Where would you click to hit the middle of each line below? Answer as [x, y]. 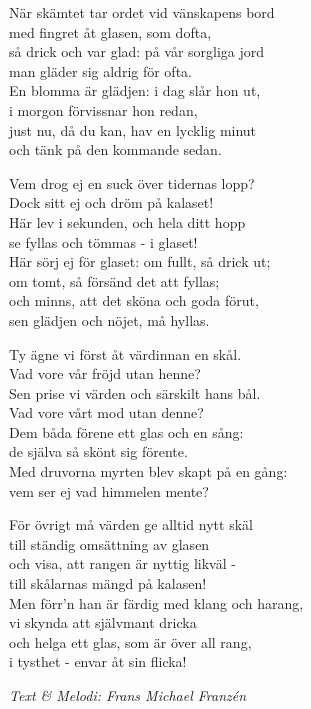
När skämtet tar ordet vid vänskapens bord [142, 12]
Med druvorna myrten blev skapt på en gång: [148, 471]
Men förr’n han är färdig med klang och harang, [156, 602]
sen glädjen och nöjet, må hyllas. [109, 319]
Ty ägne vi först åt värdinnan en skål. [125, 353]
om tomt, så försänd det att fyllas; [114, 280]
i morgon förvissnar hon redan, [103, 109]
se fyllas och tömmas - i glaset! [103, 241]
